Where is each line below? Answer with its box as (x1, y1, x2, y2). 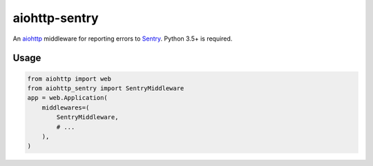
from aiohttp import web (27, 74, 112, 83)
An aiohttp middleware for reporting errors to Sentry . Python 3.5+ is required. (12, 34, 233, 43)
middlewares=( (41, 103, 90, 112)
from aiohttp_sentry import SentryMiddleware (27, 84, 184, 92)
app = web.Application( (27, 94, 108, 102)
